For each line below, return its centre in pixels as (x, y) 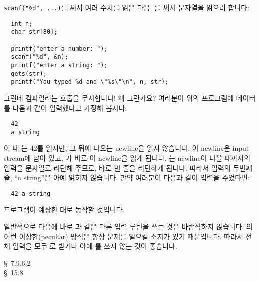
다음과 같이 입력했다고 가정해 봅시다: (70, 107)
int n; (22, 23)
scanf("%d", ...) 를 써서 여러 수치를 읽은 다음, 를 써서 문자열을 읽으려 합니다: (127, 7)
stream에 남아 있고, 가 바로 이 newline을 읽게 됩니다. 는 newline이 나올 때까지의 (127, 158)
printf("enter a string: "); (59, 65)
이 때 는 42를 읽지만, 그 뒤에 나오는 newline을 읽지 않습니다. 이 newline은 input (127, 148)
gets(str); (29, 73)
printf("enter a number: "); (59, 48)
